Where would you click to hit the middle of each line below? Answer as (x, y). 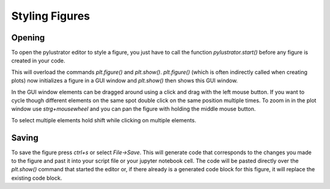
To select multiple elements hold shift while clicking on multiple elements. (104, 120)
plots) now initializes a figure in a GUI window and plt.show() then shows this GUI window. (125, 81)
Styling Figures (51, 16)
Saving (25, 138)
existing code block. (37, 178)
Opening (28, 38)
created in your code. (38, 61)
